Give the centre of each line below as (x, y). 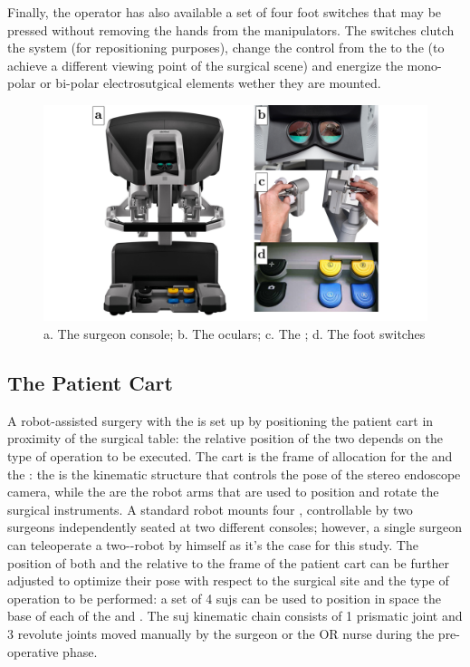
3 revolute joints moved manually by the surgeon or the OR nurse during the (221, 633)
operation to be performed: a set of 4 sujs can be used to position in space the (224, 598)
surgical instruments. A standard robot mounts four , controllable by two (210, 509)
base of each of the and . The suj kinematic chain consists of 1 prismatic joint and (235, 616)
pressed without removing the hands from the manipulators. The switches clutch (231, 29)
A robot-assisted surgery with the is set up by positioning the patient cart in (221, 420)
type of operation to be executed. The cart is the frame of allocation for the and (230, 456)
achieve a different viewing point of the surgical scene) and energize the (205, 65)
